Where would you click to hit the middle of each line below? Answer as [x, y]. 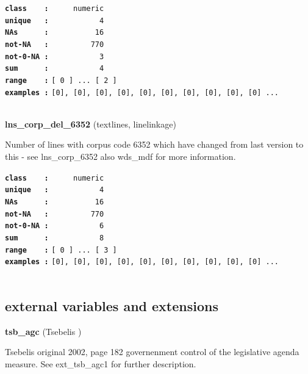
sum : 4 [55, 69]
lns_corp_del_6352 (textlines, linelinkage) [91, 124]
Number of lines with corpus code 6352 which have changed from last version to [154, 144]
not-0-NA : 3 [55, 56]
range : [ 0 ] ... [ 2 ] [61, 80]
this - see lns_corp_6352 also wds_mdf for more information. [120, 156]
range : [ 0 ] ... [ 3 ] [61, 250]
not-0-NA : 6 [55, 226]
